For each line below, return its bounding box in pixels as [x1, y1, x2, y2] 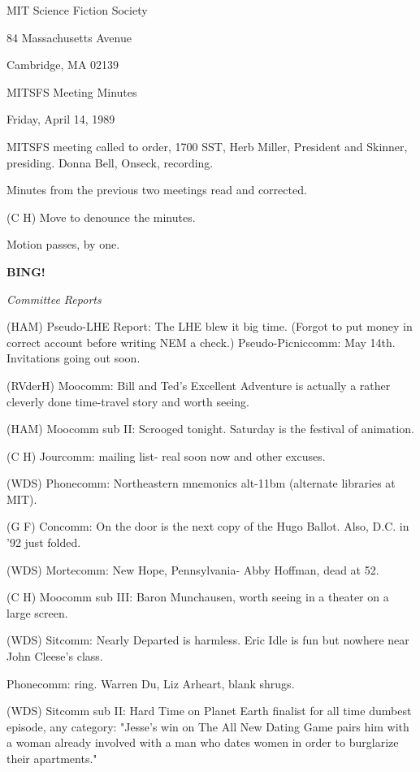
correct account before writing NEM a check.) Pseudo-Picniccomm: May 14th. [6, 333, 396, 350]
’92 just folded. [6, 534, 81, 551]
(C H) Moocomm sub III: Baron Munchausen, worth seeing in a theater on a [6, 588, 389, 605]
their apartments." [6, 750, 97, 766]
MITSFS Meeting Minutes [6, 83, 137, 100]
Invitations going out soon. [6, 349, 141, 366]
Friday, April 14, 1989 [6, 111, 115, 128]
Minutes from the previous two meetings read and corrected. [6, 181, 307, 198]
